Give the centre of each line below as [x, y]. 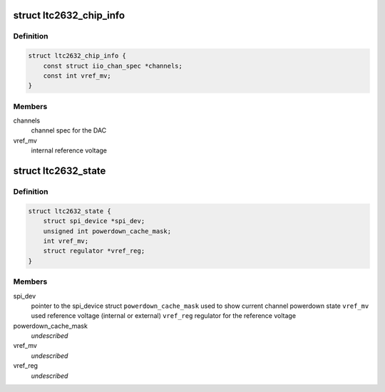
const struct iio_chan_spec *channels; [113, 66]
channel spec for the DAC [69, 130]
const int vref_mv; [77, 76]
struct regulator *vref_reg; [94, 251]
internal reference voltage [69, 150]
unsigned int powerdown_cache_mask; [107, 231]
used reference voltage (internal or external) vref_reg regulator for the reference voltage [163, 316]
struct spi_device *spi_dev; [94, 221]
